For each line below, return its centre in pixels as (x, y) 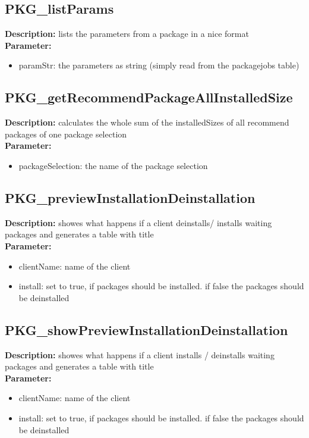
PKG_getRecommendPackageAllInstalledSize (149, 97)
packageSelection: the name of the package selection (113, 165)
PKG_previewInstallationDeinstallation (130, 197)
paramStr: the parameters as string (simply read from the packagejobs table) (159, 65)
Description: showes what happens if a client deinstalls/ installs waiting (138, 222)
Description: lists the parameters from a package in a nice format (127, 34)
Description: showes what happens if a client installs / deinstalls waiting (140, 354)
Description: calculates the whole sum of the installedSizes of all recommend (147, 122)
